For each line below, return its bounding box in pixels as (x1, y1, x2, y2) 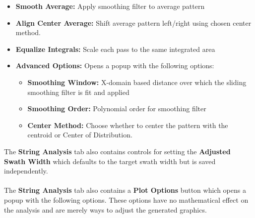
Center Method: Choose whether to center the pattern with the (27, 120, 228, 130)
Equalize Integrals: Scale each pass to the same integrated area (15, 44, 215, 54)
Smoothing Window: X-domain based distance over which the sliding (27, 77, 247, 87)
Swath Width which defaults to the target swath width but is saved (4, 156, 216, 166)
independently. (4, 166, 48, 176)
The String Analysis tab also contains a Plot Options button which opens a (4, 185, 246, 195)
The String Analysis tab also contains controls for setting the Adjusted (4, 146, 231, 156)
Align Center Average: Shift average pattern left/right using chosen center (15, 17, 252, 28)
